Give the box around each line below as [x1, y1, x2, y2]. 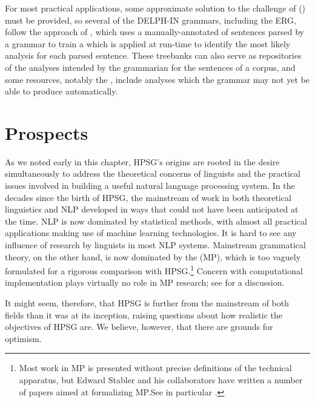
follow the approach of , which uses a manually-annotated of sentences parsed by [5, 25, 304, 38]
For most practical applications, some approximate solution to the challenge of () [5, 2, 306, 14]
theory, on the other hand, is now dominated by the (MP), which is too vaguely [5, 250, 301, 263]
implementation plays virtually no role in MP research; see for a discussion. [5, 276, 285, 289]
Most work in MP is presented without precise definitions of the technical [19, 361, 292, 374]
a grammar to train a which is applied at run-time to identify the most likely [5, 37, 291, 50]
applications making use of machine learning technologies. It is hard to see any [5, 226, 297, 239]
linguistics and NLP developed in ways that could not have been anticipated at [5, 203, 299, 216]
